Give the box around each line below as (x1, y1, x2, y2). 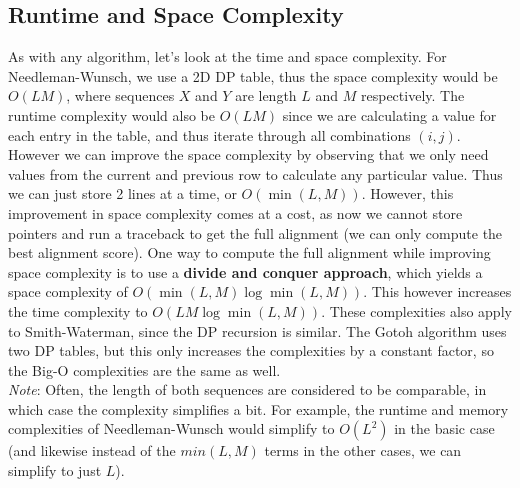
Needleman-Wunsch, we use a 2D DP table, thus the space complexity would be (8, 65, 498, 86)
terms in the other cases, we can (264, 440, 462, 461)
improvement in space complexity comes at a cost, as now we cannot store (8, 202, 463, 223)
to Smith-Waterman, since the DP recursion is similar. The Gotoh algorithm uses (8, 320, 507, 341)
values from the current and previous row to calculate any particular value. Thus (8, 163, 503, 184)
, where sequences (66, 85, 175, 106)
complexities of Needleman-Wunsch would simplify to (8, 418, 335, 439)
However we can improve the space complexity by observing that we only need (8, 144, 489, 165)
